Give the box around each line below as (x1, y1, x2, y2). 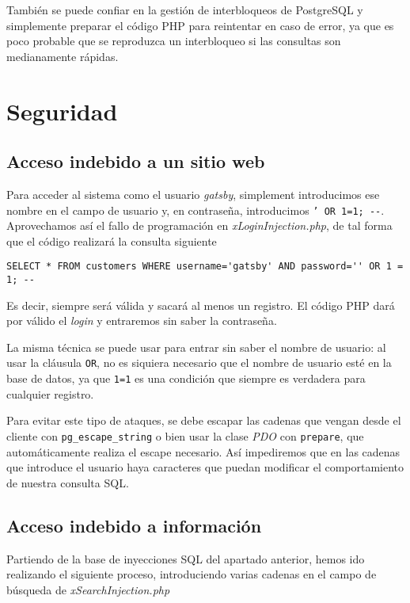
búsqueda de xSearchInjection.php (6, 581, 170, 597)
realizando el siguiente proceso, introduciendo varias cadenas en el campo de (6, 566, 377, 582)
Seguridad (6, 94, 118, 127)
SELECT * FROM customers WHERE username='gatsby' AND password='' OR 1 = (6, 261, 404, 273)
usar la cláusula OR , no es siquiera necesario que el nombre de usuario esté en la (6, 354, 392, 371)
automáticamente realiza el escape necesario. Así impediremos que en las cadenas (6, 443, 401, 460)
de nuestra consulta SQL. (6, 474, 129, 490)
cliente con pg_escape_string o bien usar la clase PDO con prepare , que (6, 427, 364, 444)
